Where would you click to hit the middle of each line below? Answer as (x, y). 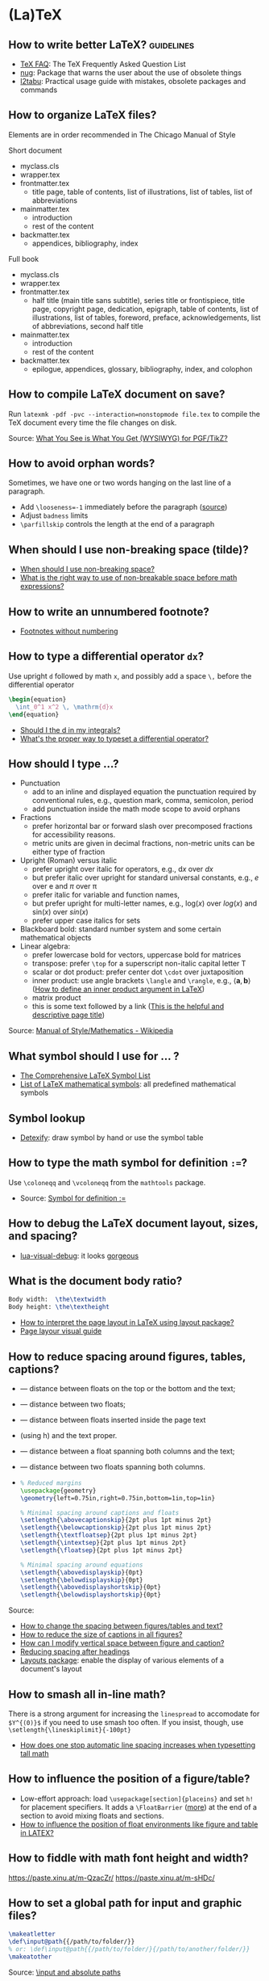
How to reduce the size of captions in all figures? (101, 1634)
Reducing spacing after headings (75, 1652)
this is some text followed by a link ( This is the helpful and (128, 1007)
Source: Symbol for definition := (73, 1198)
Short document (35, 150)
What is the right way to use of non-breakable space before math (128, 578)
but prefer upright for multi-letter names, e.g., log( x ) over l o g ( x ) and (145, 903)
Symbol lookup (47, 1118)
